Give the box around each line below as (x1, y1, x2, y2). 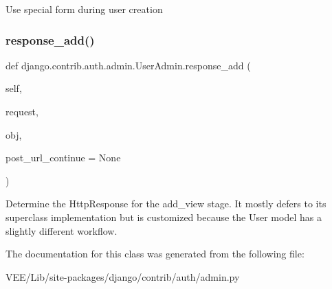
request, (5, 104, 38, 118)
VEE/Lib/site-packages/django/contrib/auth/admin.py (5, 269, 240, 284)
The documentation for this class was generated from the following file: (5, 246, 305, 261)
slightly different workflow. (5, 223, 118, 238)
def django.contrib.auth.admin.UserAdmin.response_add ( (5, 58, 251, 72)
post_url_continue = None (5, 150, 121, 165)
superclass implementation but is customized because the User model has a (5, 209, 322, 224)
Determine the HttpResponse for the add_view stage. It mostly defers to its (5, 196, 327, 211)
